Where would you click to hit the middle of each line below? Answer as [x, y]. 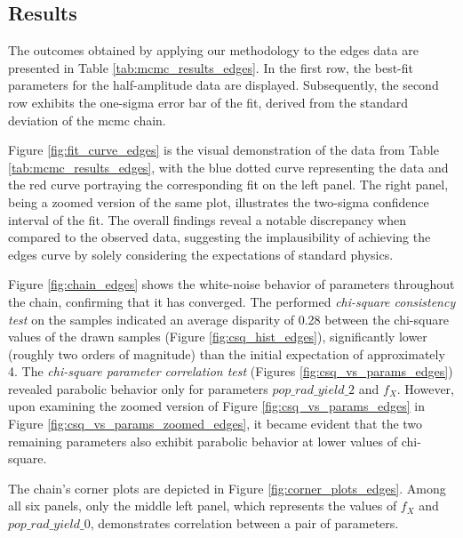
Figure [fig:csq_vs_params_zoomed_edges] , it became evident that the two [216, 424]
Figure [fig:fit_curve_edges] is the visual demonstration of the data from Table [224, 150]
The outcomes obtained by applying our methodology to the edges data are [213, 50]
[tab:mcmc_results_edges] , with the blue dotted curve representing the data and [228, 167]
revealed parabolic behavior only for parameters [138, 388]
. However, [425, 388]
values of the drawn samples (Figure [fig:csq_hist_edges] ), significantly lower [218, 337]
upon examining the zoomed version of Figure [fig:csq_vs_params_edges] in [216, 406]
